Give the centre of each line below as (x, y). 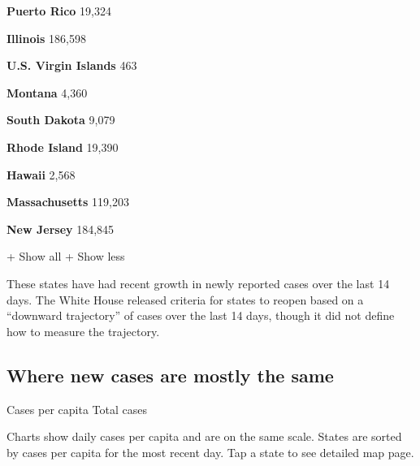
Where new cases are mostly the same (170, 375)
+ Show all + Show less (66, 256)
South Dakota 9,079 (61, 120)
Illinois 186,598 (46, 38)
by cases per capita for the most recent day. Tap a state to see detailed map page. (210, 452)
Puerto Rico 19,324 (59, 11)
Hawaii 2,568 (41, 174)
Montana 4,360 (47, 92)
